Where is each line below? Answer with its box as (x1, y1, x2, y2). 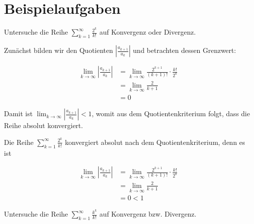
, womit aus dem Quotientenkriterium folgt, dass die (91, 108, 250, 119)
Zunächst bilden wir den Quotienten (4, 45, 113, 55)
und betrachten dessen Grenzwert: (133, 45, 236, 55)
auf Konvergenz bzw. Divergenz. (99, 209, 197, 219)
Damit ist (4, 108, 33, 119)
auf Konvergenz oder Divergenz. (99, 27, 196, 37)
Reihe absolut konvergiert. (4, 120, 83, 131)
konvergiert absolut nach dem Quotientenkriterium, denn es (65, 136, 245, 147)
